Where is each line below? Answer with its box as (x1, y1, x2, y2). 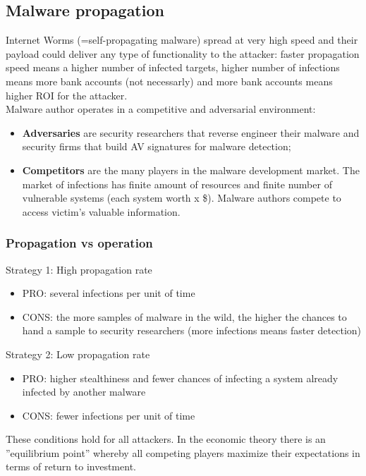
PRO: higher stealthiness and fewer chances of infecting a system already (22, 370, 338, 385)
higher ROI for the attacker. (6, 87, 128, 102)
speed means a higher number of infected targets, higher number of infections (6, 60, 340, 75)
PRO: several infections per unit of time (22, 286, 195, 300)
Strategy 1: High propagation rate (6, 262, 152, 276)
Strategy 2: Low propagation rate (6, 346, 150, 361)
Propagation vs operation (6, 234, 153, 252)
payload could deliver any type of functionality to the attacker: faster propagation (6, 46, 360, 61)
